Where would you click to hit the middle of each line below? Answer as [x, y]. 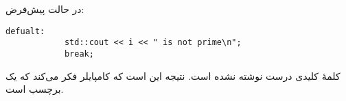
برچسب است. [35, 89]
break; [79, 54]
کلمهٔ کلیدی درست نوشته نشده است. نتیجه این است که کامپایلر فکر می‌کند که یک [173, 75]
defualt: [25, 31]
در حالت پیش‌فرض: [45, 9]
